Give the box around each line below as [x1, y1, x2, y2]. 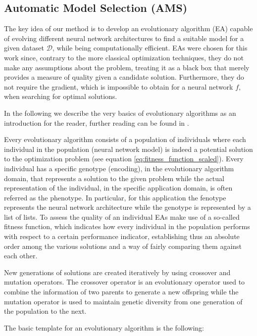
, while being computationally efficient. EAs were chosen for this [52, 43, 248, 53]
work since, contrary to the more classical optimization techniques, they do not [4, 52, 244, 62]
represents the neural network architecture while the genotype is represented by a [4, 202, 251, 212]
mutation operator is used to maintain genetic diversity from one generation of [4, 296, 243, 306]
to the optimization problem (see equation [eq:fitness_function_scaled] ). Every [4, 153, 244, 164]
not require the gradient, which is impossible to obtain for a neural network [4, 81, 233, 92]
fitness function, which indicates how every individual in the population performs [4, 221, 250, 232]
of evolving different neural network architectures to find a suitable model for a [4, 33, 244, 43]
